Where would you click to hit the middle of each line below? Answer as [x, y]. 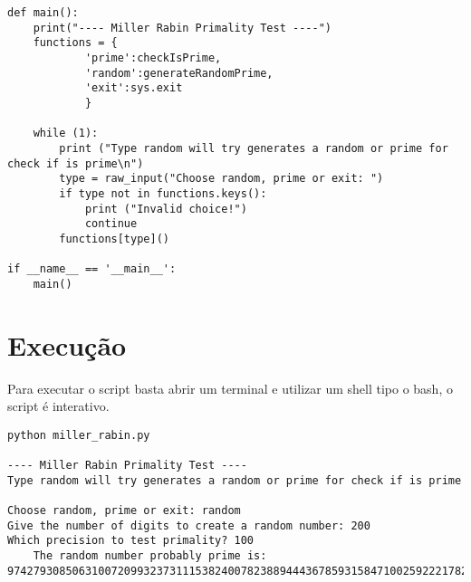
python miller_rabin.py [79, 435]
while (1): [66, 134]
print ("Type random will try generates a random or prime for [254, 148]
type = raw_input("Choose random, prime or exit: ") [221, 179]
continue [111, 224]
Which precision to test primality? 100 [131, 541]
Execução [67, 344]
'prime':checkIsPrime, [153, 57]
